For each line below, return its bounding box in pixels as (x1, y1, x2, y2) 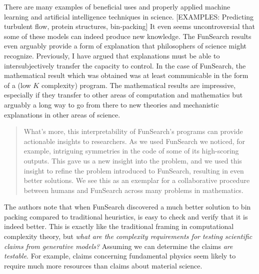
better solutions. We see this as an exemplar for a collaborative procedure (23, 175, 250, 185)
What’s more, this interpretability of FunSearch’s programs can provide (23, 126, 243, 136)
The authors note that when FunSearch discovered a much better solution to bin (4, 201, 251, 212)
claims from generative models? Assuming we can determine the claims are (4, 240, 233, 251)
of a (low (4, 79, 31, 90)
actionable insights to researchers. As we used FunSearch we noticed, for (23, 135, 245, 146)
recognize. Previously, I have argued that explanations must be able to (4, 50, 220, 60)
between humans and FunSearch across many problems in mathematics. (23, 184, 243, 195)
